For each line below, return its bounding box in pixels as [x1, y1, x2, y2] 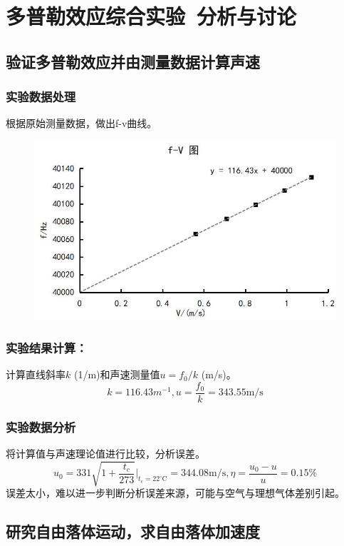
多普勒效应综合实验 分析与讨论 [6, 1, 297, 31]
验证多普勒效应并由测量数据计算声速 [6, 50, 260, 72]
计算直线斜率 [6, 367, 66, 382]
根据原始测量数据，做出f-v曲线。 [6, 116, 157, 131]
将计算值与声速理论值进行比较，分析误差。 [6, 446, 205, 461]
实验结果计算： [6, 339, 88, 357]
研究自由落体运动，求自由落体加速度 [6, 520, 260, 542]
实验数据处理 [6, 88, 76, 106]
